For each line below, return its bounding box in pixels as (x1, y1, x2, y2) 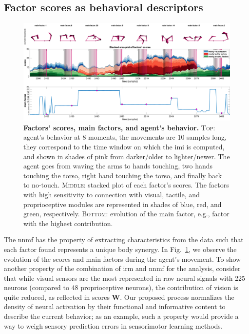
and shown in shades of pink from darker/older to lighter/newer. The (23, 151, 230, 161)
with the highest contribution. (23, 218, 113, 228)
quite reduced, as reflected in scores (4, 292, 110, 302)
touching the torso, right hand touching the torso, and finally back (23, 170, 222, 180)
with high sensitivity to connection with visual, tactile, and (23, 189, 200, 199)
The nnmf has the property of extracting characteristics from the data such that (4, 234, 244, 245)
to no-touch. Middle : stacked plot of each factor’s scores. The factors (23, 180, 229, 190)
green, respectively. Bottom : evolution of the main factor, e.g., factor (23, 209, 230, 219)
